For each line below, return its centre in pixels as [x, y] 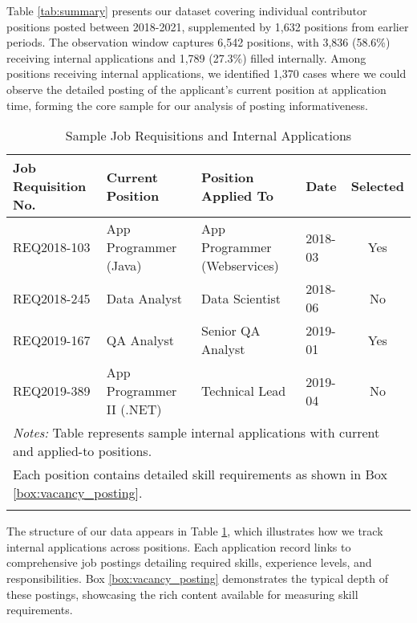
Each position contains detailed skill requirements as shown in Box [200, 474]
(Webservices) [240, 266]
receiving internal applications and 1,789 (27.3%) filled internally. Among [186, 57]
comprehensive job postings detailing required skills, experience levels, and [189, 562]
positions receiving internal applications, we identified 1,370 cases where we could [206, 73]
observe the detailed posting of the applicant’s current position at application [196, 89]
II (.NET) [134, 409]
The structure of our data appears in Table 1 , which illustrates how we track [195, 531]
